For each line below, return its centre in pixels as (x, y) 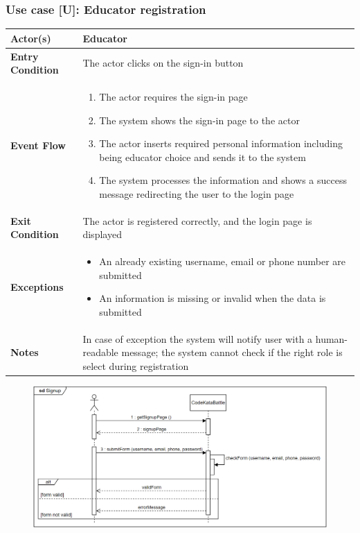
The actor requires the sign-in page (173, 96)
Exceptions (37, 286)
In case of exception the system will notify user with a (198, 338)
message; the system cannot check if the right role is (232, 352)
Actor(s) (31, 38)
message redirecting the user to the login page (197, 193)
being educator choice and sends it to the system (202, 156)
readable (100, 352)
